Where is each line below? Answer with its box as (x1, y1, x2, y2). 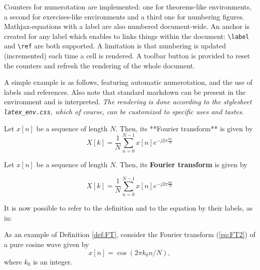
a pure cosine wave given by (4, 239, 89, 249)
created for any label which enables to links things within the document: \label (4, 30, 250, 41)
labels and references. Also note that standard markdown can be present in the (4, 86, 246, 97)
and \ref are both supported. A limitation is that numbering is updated (4, 40, 226, 51)
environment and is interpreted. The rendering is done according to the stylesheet (4, 96, 252, 107)
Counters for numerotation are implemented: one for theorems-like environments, (4, 1, 252, 11)
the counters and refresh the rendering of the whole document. (4, 60, 195, 70)
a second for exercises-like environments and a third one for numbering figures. (4, 11, 245, 21)
